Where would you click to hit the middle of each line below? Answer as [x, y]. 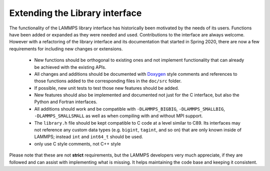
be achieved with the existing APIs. [70, 67]
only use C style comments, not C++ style [77, 144]
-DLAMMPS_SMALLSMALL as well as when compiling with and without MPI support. [118, 116]
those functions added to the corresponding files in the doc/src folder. [108, 81]
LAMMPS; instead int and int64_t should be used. [89, 137]
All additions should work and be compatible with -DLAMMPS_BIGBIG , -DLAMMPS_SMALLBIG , [129, 109]
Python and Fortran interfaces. [66, 102]
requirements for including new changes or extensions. [66, 49]
